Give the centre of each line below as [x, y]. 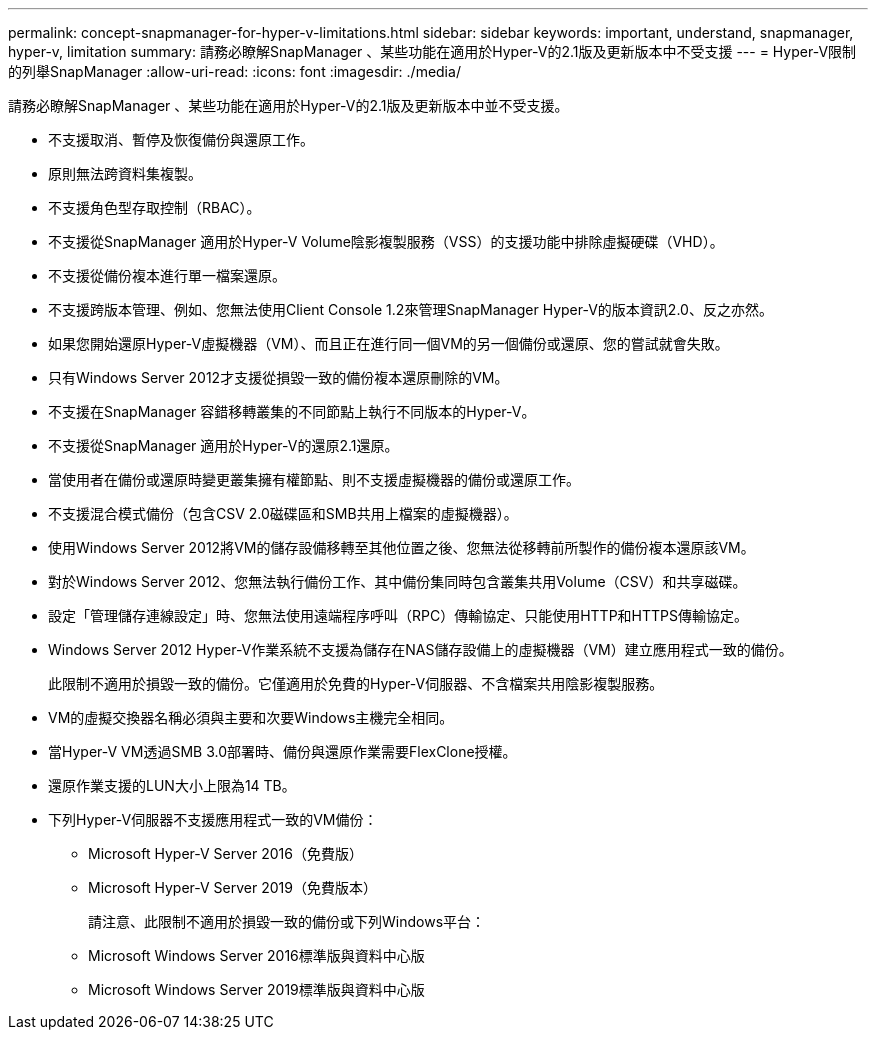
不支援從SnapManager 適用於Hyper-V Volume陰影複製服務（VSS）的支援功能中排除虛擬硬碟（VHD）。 [386, 241]
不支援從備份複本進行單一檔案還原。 [167, 275]
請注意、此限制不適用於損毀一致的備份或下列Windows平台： [287, 921]
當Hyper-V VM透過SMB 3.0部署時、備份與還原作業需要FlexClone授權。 [282, 751]
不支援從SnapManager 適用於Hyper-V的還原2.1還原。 [223, 445]
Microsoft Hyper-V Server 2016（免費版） [225, 853]
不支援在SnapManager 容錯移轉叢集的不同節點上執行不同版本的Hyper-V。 [292, 411]
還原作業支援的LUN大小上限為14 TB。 [172, 785]
